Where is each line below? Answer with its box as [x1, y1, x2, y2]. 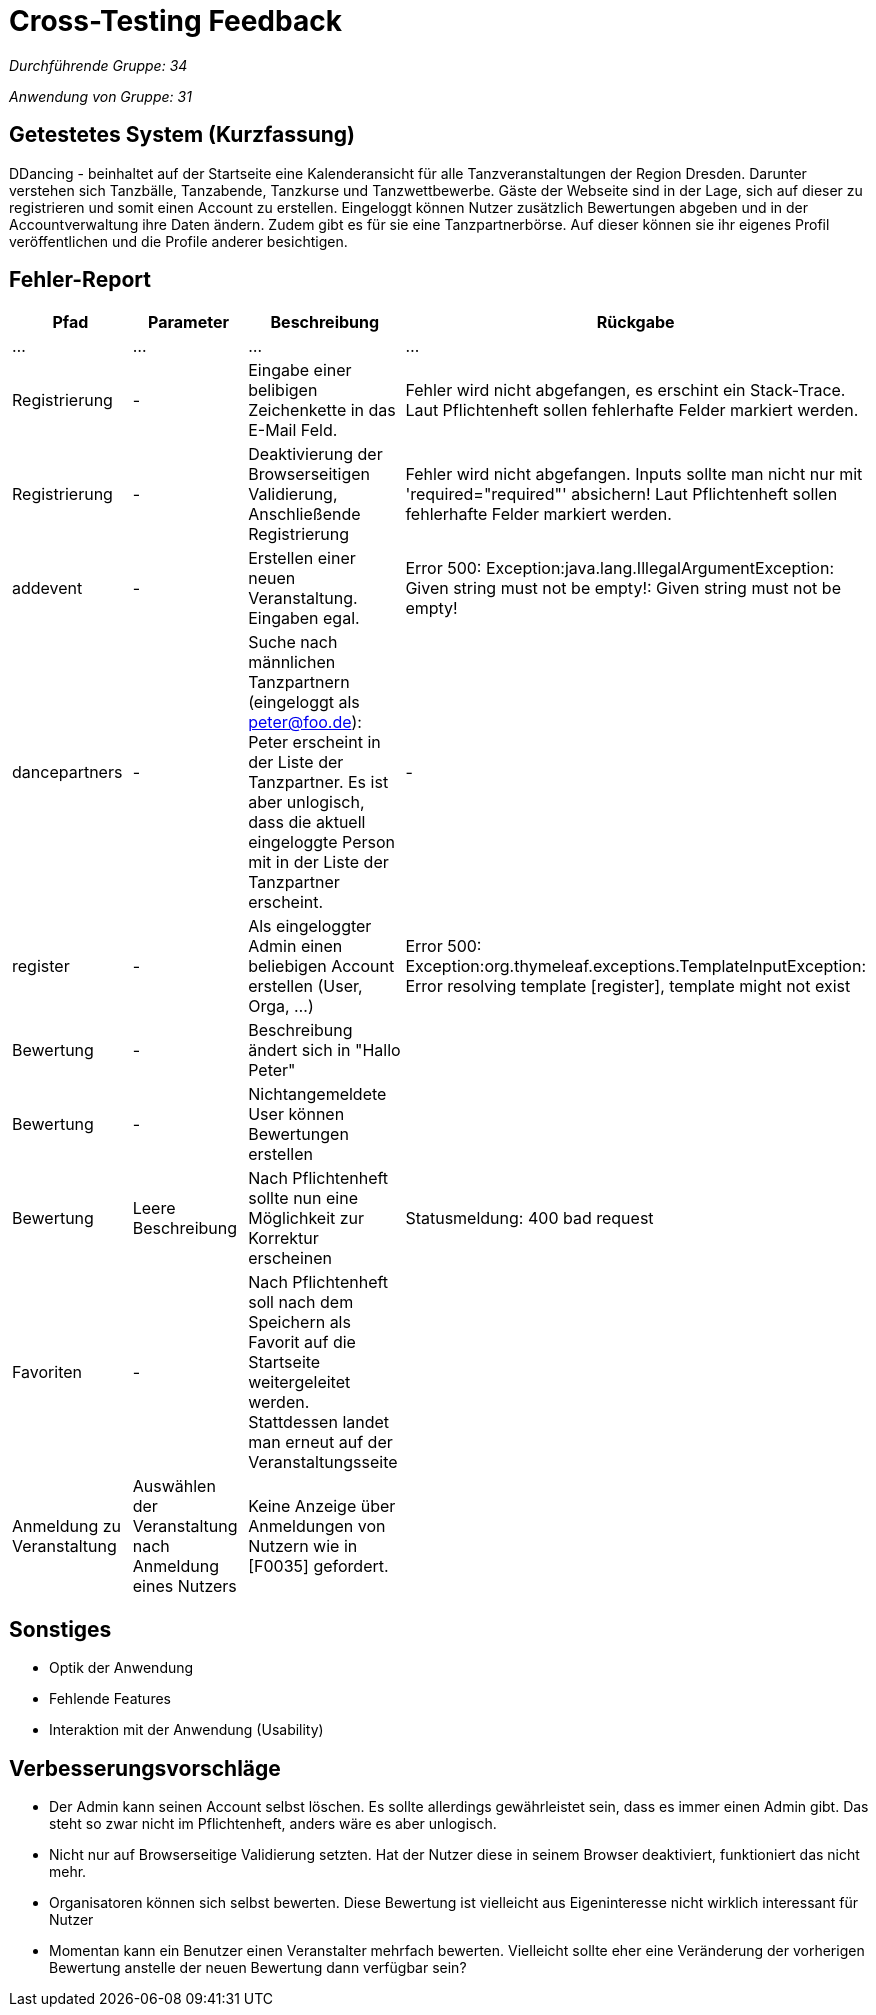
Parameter [148, 312, 229, 333]
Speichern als [248, 1312, 351, 1333]
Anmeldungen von [248, 1516, 386, 1537]
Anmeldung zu [12, 1516, 122, 1537]
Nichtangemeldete [248, 1084, 387, 1105]
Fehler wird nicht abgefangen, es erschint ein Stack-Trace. [405, 380, 846, 401]
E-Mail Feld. [248, 420, 338, 441]
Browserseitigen [248, 464, 370, 485]
